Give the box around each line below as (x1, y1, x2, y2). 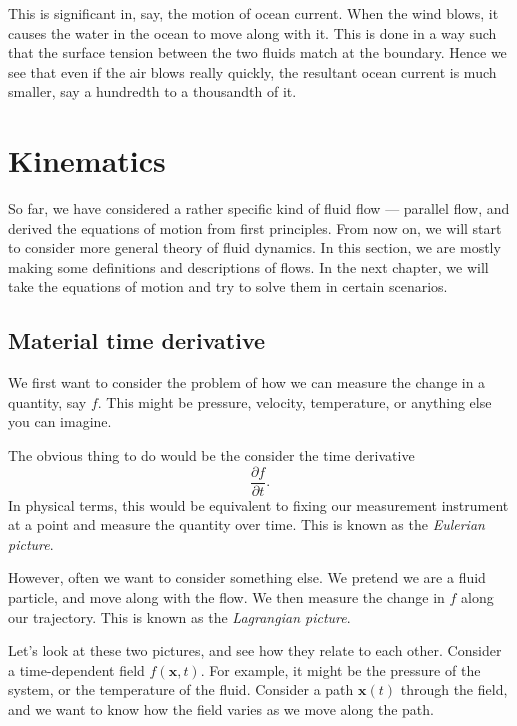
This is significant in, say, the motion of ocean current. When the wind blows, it (8, 3, 499, 23)
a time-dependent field (8, 659, 145, 680)
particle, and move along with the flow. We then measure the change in (8, 587, 445, 608)
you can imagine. (8, 411, 112, 432)
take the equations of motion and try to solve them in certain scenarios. (8, 276, 448, 297)
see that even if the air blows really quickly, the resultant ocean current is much (8, 61, 497, 82)
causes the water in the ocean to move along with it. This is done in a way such (8, 22, 497, 43)
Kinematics (8, 140, 166, 181)
